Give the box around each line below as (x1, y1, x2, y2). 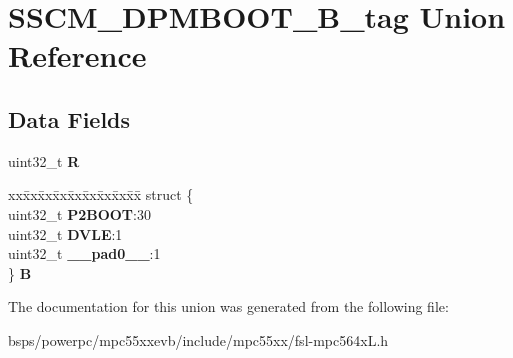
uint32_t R (8, 150, 80, 171)
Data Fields (8, 103, 131, 134)
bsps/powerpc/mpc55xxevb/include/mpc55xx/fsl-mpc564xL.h (8, 329, 389, 350)
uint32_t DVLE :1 (8, 223, 123, 244)
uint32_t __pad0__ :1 (8, 243, 161, 264)
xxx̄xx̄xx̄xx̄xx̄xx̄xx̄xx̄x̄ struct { (8, 184, 194, 205)
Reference (8, 35, 147, 76)
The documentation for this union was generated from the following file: (8, 296, 449, 317)
